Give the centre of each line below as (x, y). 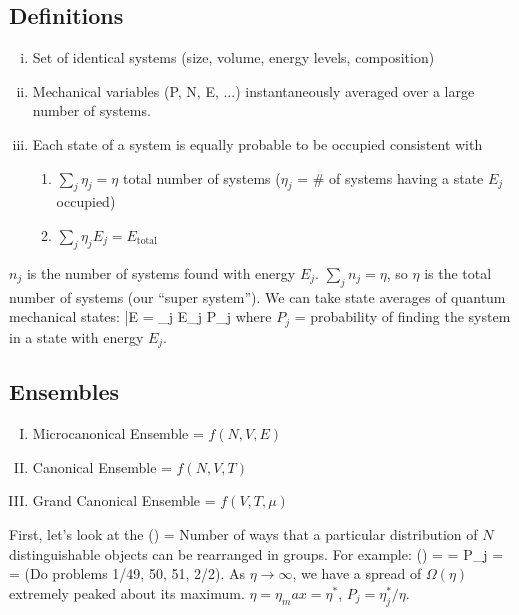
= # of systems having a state (390, 177)
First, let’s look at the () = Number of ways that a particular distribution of (243, 534)
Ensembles (64, 391)
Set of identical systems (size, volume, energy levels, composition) (233, 57)
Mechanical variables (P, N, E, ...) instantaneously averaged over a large (253, 90)
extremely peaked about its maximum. (127, 592)
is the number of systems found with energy (161, 272)
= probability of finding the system (402, 316)
